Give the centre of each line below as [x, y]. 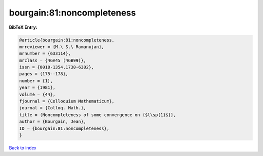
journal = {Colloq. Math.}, [53, 108]
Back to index [23, 148]
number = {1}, [36, 81]
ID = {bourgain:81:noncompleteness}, [64, 128]
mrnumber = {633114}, [45, 54]
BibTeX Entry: [23, 27]
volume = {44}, [37, 94]
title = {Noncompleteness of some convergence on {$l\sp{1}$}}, [98, 115]
